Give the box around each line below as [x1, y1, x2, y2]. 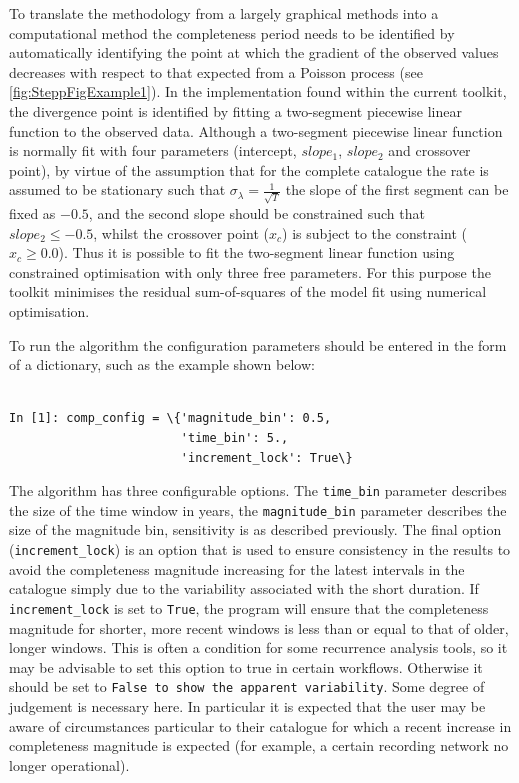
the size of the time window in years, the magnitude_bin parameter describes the [9, 499, 507, 520]
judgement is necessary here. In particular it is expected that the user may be [9, 696, 486, 717]
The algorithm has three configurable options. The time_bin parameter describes [9, 480, 507, 501]
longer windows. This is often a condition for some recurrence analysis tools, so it [9, 637, 508, 658]
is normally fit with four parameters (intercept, [9, 140, 297, 161]
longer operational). [9, 754, 130, 775]
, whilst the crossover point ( [93, 222, 269, 243]
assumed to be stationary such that [9, 179, 226, 200]
